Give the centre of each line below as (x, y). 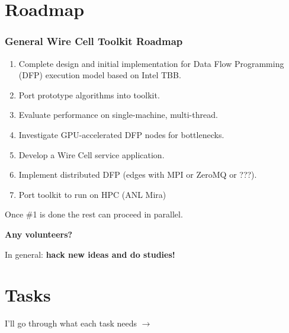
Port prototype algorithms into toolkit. (89, 95)
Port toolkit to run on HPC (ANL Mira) (92, 194)
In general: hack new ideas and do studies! (90, 254)
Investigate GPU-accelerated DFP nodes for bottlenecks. (121, 134)
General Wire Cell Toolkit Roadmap (94, 41)
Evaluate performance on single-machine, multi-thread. (118, 115)
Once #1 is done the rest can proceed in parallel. (94, 214)
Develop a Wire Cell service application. (91, 154)
